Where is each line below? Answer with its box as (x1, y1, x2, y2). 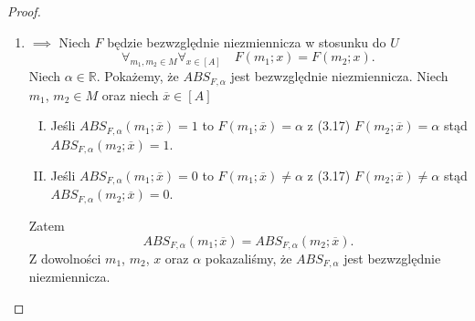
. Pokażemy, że (96, 67, 179, 86)
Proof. (7, 2, 41, 20)
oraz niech (101, 85, 159, 104)
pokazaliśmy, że (205, 248, 292, 267)
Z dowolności (28, 248, 101, 267)
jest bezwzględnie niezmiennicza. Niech (230, 67, 449, 86)
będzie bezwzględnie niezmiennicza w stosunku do (107, 32, 386, 51)
